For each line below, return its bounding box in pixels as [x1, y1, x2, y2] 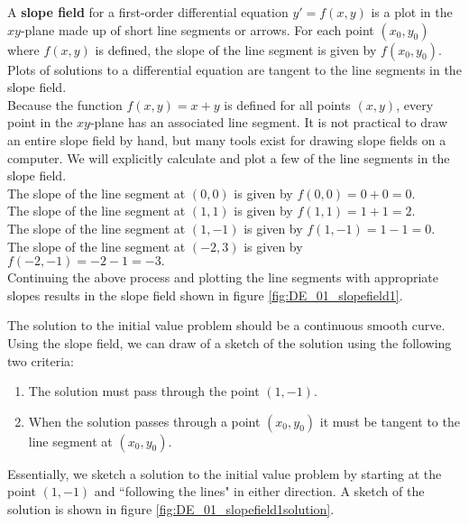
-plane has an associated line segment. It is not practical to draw [89, 113, 448, 132]
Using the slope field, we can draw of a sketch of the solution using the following [7, 333, 452, 352]
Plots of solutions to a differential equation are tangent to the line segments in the [7, 60, 462, 78]
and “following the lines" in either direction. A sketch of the [94, 482, 425, 501]
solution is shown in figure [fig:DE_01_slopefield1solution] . [7, 499, 335, 518]
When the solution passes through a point [28, 411, 261, 430]
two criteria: [7, 351, 74, 370]
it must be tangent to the [319, 411, 460, 430]
